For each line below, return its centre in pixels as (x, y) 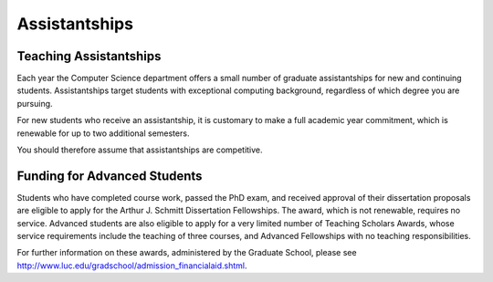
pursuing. (35, 103)
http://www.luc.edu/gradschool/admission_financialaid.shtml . (132, 266)
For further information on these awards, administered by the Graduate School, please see (187, 253)
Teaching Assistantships (89, 56)
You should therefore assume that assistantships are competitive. (140, 150)
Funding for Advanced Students (110, 176)
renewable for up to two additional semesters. (103, 133)
